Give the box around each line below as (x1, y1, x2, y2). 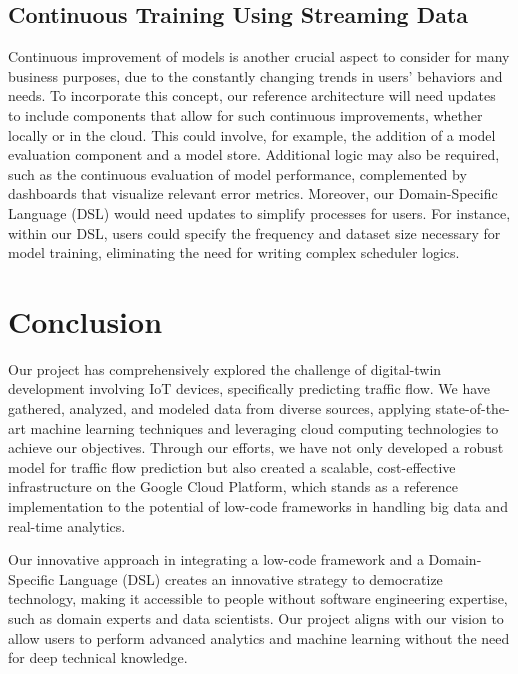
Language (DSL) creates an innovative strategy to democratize (58, 568, 443, 589)
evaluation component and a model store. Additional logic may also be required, (8, 144, 500, 165)
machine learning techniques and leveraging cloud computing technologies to (30, 417, 499, 438)
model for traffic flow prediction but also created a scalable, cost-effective (8, 456, 456, 477)
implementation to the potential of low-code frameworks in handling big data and (8, 496, 508, 517)
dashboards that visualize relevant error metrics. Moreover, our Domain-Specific (8, 183, 498, 204)
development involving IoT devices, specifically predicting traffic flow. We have (8, 378, 491, 399)
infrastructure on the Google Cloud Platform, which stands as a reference (8, 476, 459, 497)
